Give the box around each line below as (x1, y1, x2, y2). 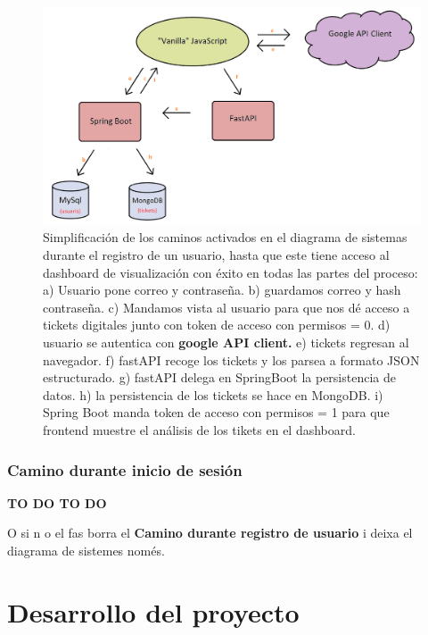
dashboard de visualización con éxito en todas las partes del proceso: (43, 263, 418, 281)
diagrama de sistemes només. (7, 541, 165, 559)
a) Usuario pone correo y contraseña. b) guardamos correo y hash (43, 280, 401, 299)
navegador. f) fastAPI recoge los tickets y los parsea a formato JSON (43, 350, 420, 369)
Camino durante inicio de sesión (7, 458, 243, 480)
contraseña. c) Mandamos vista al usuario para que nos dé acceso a (43, 297, 410, 316)
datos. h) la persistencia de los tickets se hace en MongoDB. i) (43, 385, 383, 404)
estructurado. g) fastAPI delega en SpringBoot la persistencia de (43, 368, 396, 387)
